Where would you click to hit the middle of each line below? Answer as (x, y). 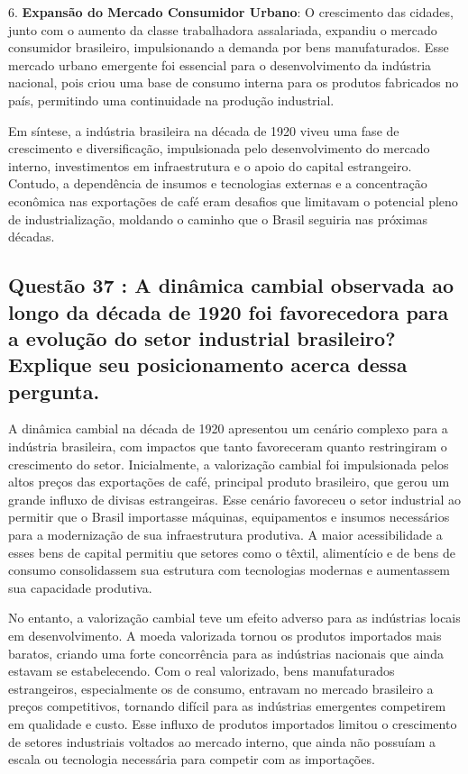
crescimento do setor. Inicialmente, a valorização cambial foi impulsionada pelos (229, 464)
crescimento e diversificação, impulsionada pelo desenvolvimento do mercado (219, 148)
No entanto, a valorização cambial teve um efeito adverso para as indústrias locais (234, 618)
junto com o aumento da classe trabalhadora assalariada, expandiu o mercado (223, 29)
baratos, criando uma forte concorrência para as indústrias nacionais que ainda (226, 653)
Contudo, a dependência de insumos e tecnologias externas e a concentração (218, 183)
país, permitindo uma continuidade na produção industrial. (171, 100)
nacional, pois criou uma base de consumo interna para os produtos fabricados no (234, 82)
